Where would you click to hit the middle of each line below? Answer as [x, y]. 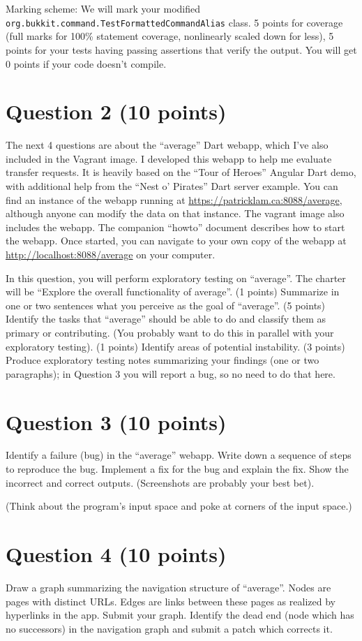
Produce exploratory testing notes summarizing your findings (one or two [163, 360]
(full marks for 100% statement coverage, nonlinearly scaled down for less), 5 [170, 36]
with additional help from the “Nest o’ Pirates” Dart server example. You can [172, 186]
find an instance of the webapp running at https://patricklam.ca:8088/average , [174, 199]
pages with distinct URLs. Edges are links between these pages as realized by [171, 601]
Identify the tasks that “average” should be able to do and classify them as [166, 319]
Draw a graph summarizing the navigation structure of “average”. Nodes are [168, 587]
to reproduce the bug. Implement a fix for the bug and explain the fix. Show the [177, 469]
